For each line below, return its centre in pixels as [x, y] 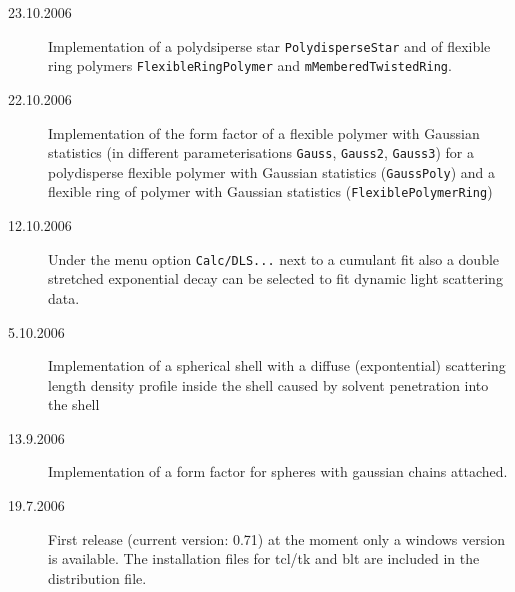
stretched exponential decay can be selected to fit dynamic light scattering [275, 278]
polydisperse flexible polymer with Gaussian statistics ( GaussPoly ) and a [272, 171]
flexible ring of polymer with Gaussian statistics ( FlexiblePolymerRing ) [270, 191]
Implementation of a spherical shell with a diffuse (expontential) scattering [277, 365]
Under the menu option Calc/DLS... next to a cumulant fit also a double [274, 258]
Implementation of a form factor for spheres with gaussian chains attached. [278, 471]
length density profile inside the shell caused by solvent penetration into [268, 384]
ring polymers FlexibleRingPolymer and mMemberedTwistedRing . [250, 65]
